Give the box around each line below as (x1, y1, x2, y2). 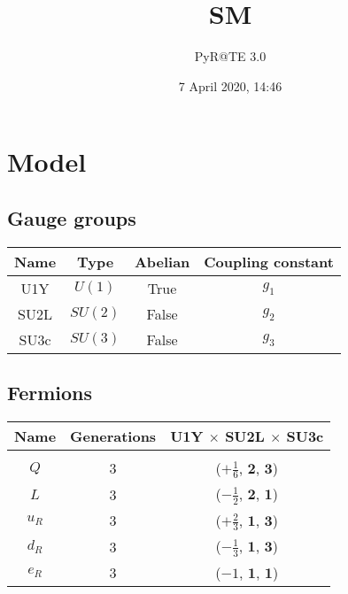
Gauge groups (7, 204, 136, 231)
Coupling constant (204, 251, 334, 272)
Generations (70, 425, 157, 446)
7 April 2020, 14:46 (178, 76, 282, 95)
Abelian (134, 251, 190, 272)
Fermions (7, 379, 93, 406)
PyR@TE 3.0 (194, 47, 267, 66)
